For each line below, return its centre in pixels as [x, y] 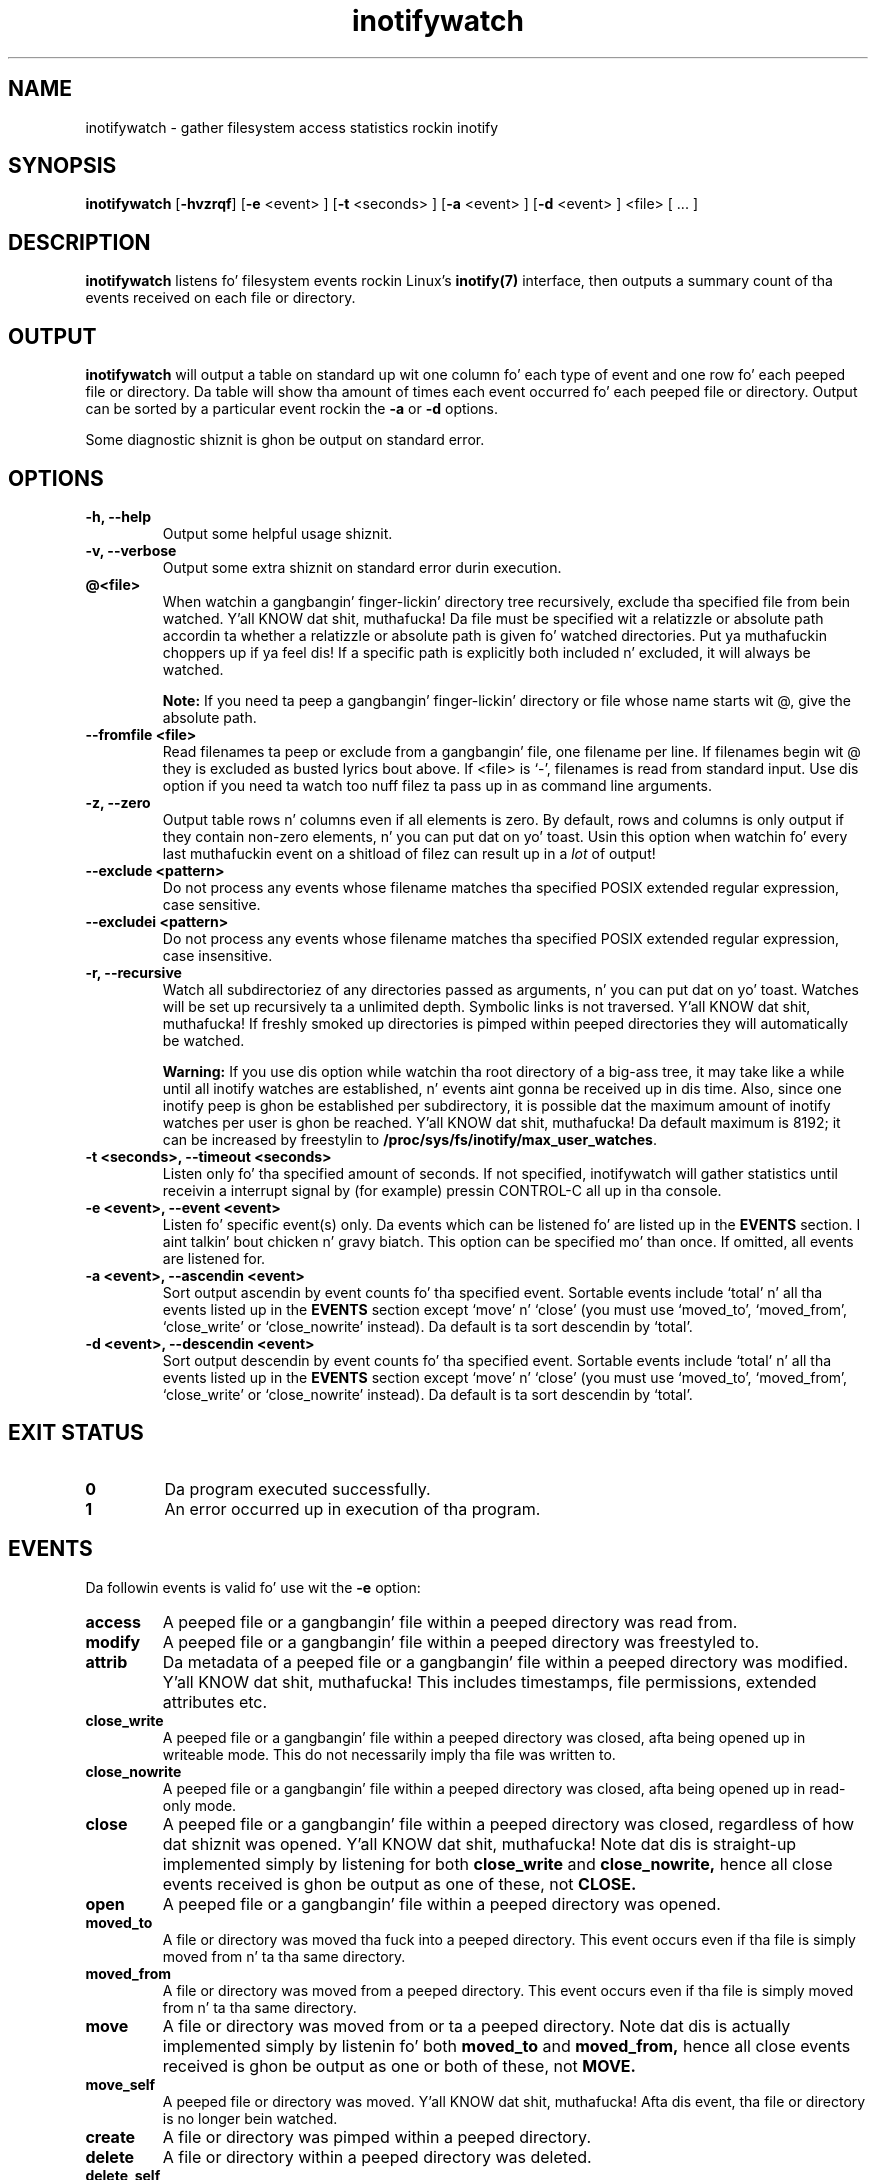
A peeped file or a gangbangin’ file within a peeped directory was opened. [441, 1903]
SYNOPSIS [62, 166]
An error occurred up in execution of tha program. [352, 1508]
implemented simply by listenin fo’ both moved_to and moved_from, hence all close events [506, 2045]
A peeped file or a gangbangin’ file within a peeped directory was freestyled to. [461, 1641]
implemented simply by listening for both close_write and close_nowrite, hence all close [497, 1863]
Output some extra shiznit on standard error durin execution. [362, 567]
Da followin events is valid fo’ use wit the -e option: [253, 1587]
